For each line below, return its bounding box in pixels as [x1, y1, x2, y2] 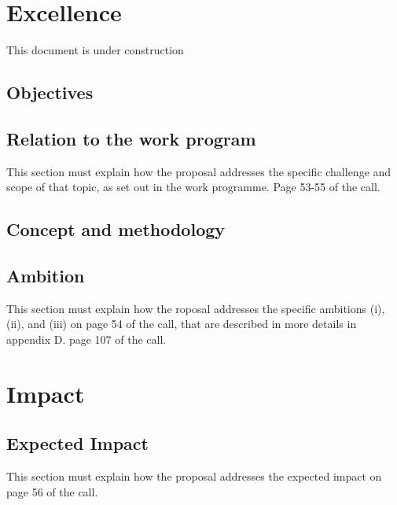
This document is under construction [6, 42, 184, 58]
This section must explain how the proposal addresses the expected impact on [6, 468, 382, 485]
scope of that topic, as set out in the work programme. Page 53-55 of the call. [6, 179, 380, 195]
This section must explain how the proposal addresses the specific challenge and [6, 163, 391, 179]
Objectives [6, 80, 94, 105]
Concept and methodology [6, 217, 226, 241]
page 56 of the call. [6, 483, 98, 499]
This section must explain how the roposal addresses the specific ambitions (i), [6, 300, 385, 316]
